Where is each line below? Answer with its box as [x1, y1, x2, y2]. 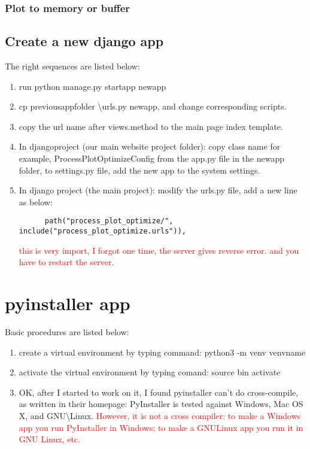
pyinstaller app [5, 291, 130, 315]
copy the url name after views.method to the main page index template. [19, 120, 283, 132]
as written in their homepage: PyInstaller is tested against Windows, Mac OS [19, 398, 303, 410]
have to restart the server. [19, 256, 114, 268]
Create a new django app [5, 32, 164, 50]
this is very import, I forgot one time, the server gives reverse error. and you [19, 244, 299, 256]
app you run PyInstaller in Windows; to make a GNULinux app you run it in [19, 421, 303, 433]
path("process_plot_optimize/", [44, 217, 174, 226]
